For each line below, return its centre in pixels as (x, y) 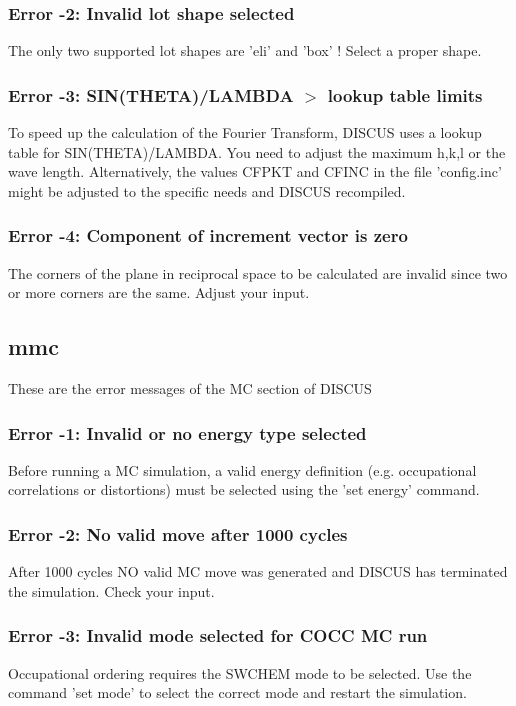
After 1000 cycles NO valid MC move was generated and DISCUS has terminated (258, 571)
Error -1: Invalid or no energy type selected (187, 432)
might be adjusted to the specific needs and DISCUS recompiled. (207, 190)
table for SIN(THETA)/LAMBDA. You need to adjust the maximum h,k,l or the (257, 151)
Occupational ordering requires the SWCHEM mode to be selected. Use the (240, 672)
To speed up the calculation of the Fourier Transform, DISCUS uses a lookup (245, 132)
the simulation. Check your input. (111, 590)
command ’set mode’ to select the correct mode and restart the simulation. (237, 692)
